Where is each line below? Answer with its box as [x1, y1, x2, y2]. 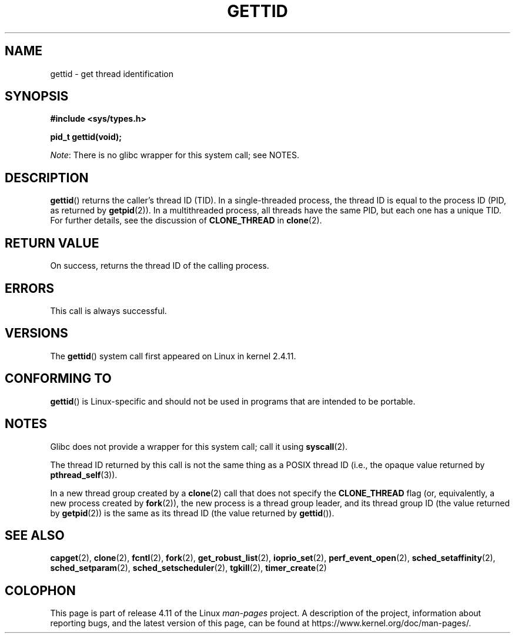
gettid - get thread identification [50, 68, 173, 79]
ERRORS [5, 280, 55, 296]
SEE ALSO [5, 527, 65, 543]
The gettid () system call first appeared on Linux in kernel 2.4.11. [50, 350, 296, 361]
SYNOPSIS [5, 89, 69, 104]
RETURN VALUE [5, 235, 99, 250]
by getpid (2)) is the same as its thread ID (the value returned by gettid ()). [50, 507, 335, 518]
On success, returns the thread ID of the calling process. [50, 260, 269, 271]
